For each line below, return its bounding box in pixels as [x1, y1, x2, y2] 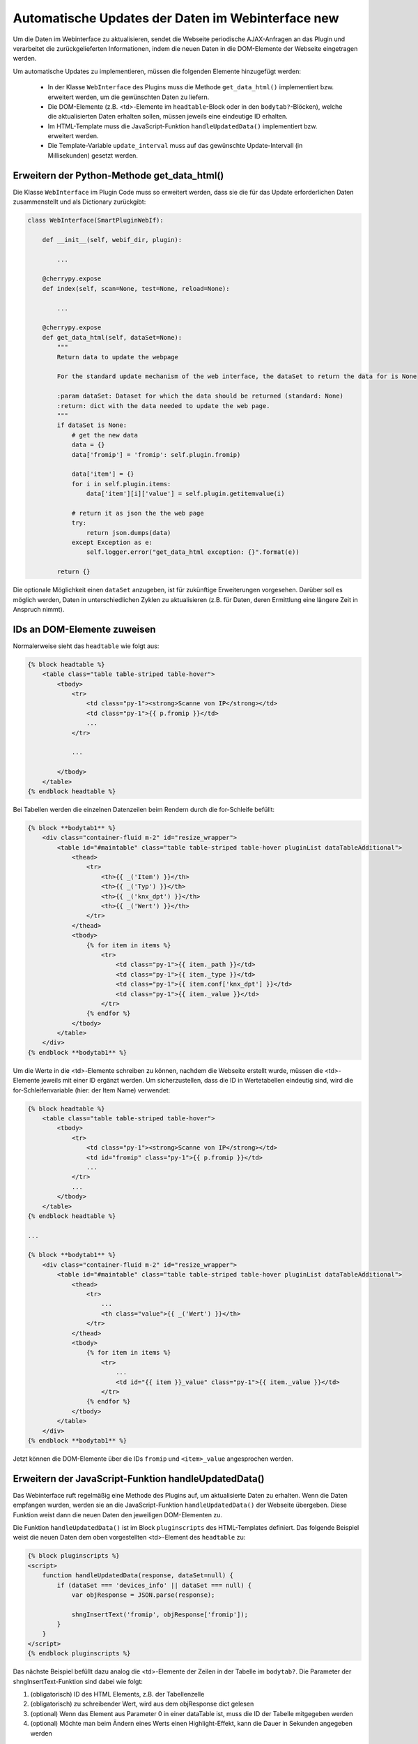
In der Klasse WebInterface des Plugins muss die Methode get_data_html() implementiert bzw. [47, 83, 334, 91]
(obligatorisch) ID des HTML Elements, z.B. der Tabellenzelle [30, 1690, 205, 1699]
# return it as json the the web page [71, 509, 205, 517]
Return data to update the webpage [56, 353, 179, 361]
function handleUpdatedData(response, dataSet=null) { [42, 1572, 233, 1579]
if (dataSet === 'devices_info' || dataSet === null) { [56, 1581, 252, 1589]
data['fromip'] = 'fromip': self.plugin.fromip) [71, 451, 241, 458]
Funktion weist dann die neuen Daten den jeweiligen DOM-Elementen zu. [13, 1510, 223, 1519]
